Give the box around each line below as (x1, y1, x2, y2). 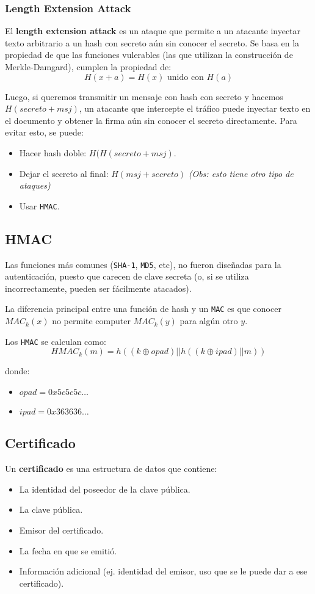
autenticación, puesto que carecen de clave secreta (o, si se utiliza (5, 270, 249, 283)
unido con (167, 73, 204, 82)
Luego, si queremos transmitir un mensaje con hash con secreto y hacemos (5, 90, 283, 103)
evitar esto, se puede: (5, 126, 84, 139)
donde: (5, 364, 30, 377)
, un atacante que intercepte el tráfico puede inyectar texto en (79, 102, 311, 115)
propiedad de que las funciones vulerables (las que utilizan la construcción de (5, 48, 293, 61)
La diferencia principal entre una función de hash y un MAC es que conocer (5, 302, 281, 315)
